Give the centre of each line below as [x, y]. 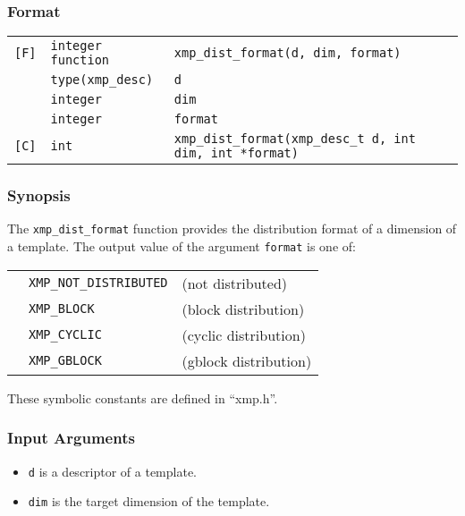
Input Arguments [71, 438]
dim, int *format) [236, 153]
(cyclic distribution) [244, 334]
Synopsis [39, 195]
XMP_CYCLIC [65, 335]
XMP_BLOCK [62, 309]
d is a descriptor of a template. [113, 471]
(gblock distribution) [247, 360]
